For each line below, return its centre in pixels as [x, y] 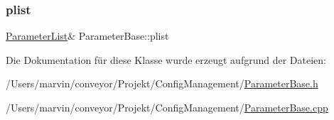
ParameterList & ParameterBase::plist [87, 36]
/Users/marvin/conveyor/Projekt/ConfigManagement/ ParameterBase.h [162, 83]
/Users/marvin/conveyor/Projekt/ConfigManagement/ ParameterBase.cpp [167, 107]
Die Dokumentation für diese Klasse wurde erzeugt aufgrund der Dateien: [166, 59]
